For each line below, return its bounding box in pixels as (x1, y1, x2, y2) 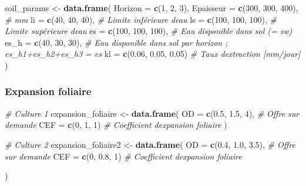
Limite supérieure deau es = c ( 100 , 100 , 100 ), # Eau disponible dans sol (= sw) (5, 25, 292, 37)
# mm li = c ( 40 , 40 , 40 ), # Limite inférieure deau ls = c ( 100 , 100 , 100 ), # (5, 13, 277, 25)
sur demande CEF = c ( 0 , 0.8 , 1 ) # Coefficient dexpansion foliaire (5, 150, 242, 162)
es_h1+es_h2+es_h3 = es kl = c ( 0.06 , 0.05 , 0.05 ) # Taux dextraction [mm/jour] (5, 48, 301, 60)
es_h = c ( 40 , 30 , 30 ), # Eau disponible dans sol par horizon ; (5, 36, 228, 48)
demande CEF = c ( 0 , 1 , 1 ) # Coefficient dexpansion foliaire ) (5, 119, 227, 131)
